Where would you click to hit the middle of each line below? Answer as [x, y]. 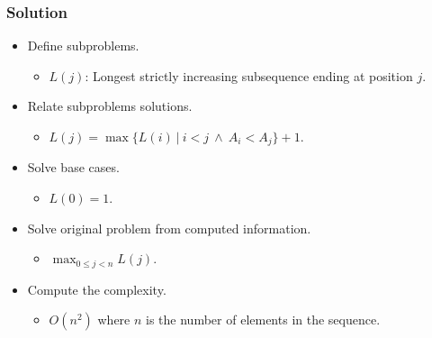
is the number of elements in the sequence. [263, 320]
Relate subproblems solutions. [110, 106]
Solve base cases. [73, 167]
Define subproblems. [83, 46]
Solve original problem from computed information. [169, 228]
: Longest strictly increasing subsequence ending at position [249, 75]
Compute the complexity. [97, 289]
